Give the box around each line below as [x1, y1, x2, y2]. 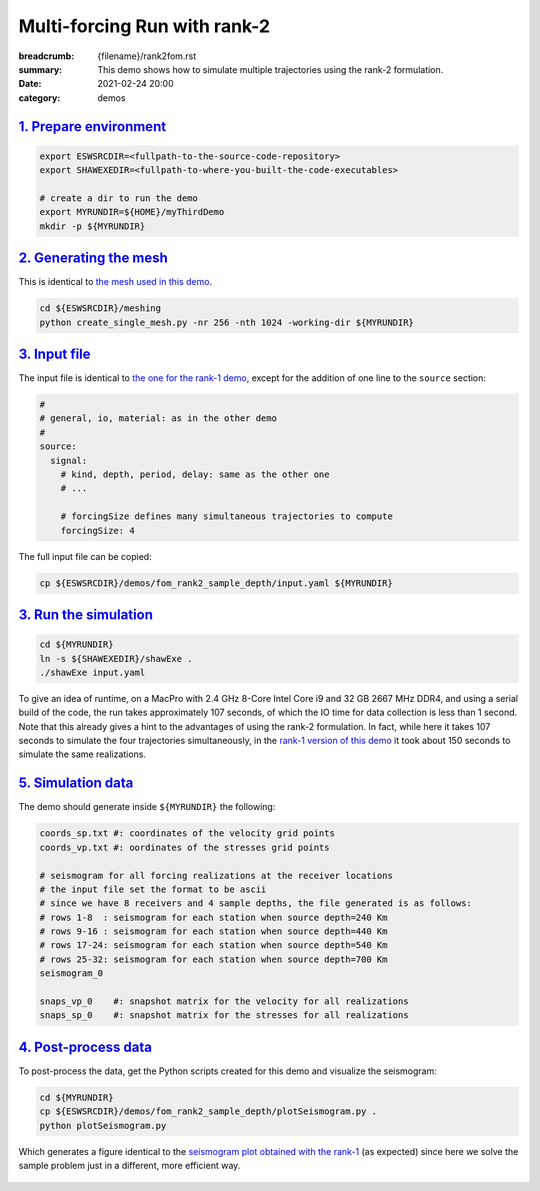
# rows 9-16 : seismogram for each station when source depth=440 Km [39, 926, 388, 937]
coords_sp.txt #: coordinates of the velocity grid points [39, 828, 335, 839]
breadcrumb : [18, 50, 75, 62]
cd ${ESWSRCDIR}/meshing [39, 303, 162, 314]
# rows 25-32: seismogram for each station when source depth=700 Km [39, 953, 388, 965]
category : [18, 91, 61, 104]
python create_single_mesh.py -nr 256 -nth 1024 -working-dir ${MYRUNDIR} [39, 316, 415, 328]
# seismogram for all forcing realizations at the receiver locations [39, 870, 394, 881]
